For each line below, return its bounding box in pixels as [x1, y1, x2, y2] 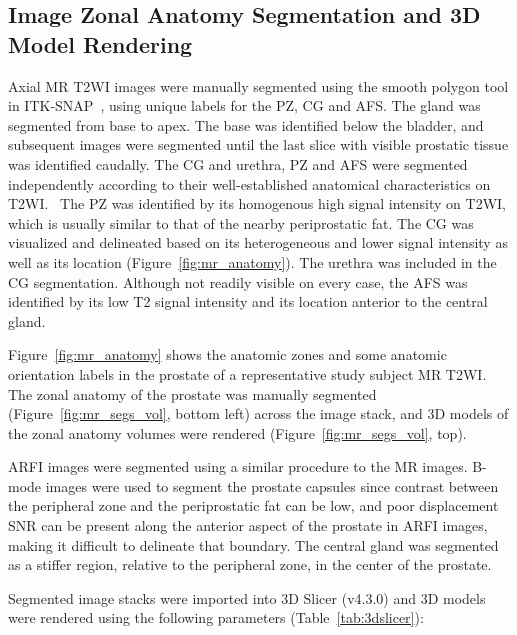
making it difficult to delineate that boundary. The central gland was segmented [8, 534, 499, 555]
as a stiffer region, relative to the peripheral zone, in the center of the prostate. [8, 554, 492, 575]
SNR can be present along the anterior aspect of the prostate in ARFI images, [8, 515, 488, 536]
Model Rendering [8, 28, 193, 59]
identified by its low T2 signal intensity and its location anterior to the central [8, 291, 488, 312]
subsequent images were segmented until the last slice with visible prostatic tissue [8, 134, 509, 155]
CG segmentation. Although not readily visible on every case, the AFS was [8, 271, 468, 292]
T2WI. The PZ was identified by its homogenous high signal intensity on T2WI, [8, 193, 506, 214]
